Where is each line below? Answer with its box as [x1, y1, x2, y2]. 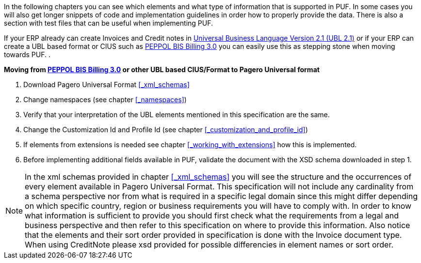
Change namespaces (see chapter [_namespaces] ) [23, 95, 187, 104]
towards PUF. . [4, 50, 50, 59]
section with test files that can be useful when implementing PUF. [4, 19, 213, 27]
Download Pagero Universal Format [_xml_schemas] [23, 80, 190, 89]
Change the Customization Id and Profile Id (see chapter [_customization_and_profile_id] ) [23, 125, 308, 134]
